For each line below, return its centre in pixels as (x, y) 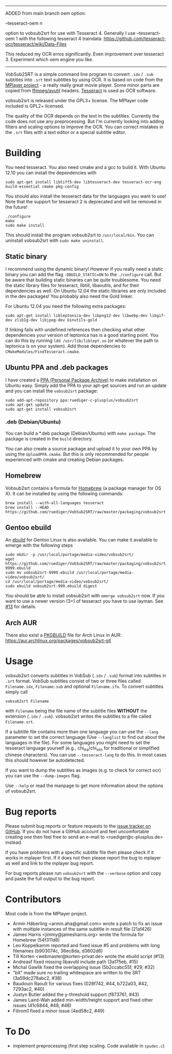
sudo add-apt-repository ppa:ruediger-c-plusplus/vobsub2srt (72, 400)
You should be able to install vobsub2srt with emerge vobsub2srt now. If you (85, 596)
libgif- (158, 315)
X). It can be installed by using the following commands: (64, 493)
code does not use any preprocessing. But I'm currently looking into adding (85, 121)
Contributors (33, 899)
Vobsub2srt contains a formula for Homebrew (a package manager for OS (83, 488)
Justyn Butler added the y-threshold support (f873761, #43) (76, 994)
